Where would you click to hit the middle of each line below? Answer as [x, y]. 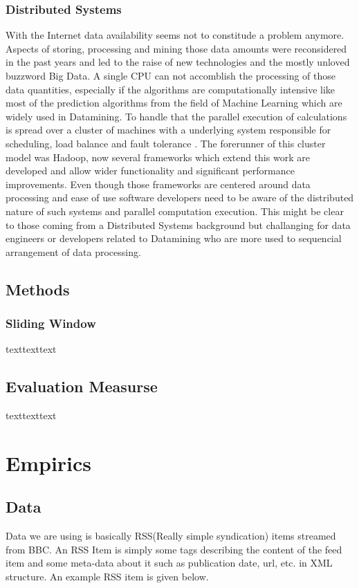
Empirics [49, 462]
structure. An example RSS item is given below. [107, 577]
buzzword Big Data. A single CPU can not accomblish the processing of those [171, 75]
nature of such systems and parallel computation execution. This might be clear [175, 211]
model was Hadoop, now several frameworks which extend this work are [158, 157]
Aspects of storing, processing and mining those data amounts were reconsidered [176, 48]
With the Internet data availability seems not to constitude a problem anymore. [175, 35]
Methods [38, 289]
